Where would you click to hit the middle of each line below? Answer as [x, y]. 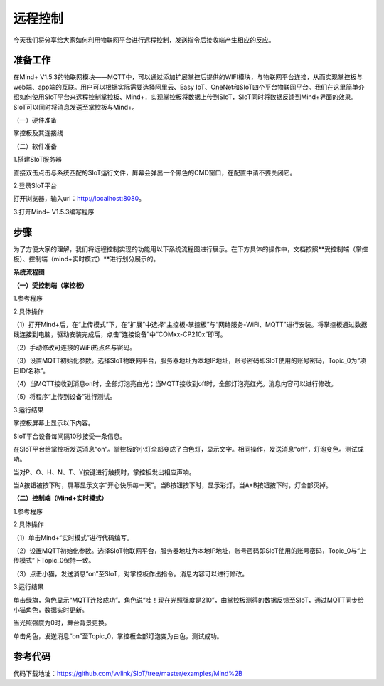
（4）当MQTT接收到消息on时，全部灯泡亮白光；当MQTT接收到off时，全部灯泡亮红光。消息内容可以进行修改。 [175, 383]
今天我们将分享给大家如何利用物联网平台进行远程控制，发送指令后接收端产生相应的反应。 [144, 40]
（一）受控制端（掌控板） [50, 285]
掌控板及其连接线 [38, 133]
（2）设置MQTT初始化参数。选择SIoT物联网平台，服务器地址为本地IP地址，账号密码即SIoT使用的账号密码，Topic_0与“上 [190, 551]
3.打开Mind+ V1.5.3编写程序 [54, 212]
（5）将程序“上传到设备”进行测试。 [65, 397]
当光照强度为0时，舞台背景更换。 [62, 623]
